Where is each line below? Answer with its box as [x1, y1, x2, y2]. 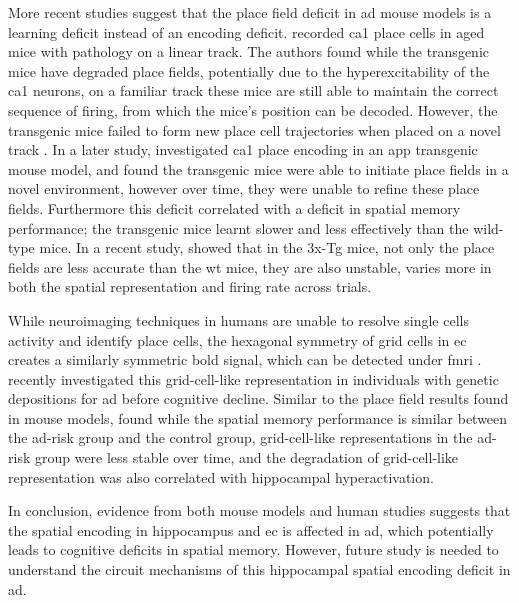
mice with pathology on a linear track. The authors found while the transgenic [8, 41, 489, 62]
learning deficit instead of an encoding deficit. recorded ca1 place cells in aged [8, 21, 485, 42]
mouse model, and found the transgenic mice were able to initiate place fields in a [8, 158, 509, 179]
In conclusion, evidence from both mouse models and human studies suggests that [8, 500, 511, 521]
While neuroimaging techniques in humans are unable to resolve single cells [8, 309, 469, 330]
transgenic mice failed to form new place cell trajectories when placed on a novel [8, 119, 501, 140]
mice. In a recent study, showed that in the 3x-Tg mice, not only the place [39, 237, 495, 258]
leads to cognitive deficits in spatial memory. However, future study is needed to [8, 539, 499, 560]
